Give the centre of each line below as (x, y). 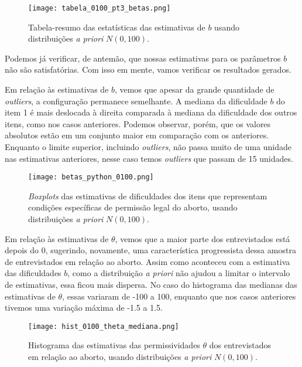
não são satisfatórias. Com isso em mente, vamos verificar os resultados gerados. (148, 69)
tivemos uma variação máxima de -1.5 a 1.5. (84, 307)
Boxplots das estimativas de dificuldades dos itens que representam (148, 196)
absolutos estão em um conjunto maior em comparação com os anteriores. (137, 135)
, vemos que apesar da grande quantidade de (195, 89)
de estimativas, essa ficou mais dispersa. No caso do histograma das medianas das (151, 284)
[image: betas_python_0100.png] (91, 177)
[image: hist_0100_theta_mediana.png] (104, 326)
